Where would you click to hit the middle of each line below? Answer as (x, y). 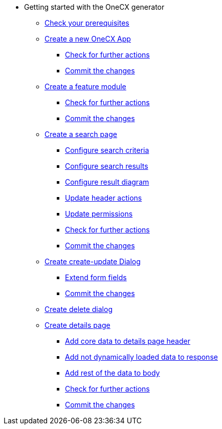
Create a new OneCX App (88, 39)
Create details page (77, 325)
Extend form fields (96, 277)
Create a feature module (85, 86)
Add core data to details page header (128, 341)
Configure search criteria (107, 150)
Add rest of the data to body (113, 373)
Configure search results (107, 166)
